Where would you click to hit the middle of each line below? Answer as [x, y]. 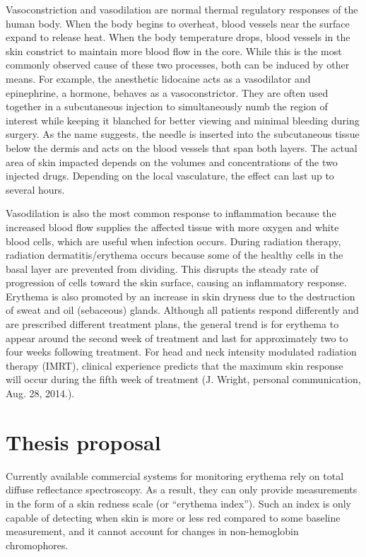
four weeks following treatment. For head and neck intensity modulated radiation [181, 352]
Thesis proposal [83, 441]
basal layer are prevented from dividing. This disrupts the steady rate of [162, 268]
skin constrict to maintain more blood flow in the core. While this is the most [174, 51]
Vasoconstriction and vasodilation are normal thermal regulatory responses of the [182, 9]
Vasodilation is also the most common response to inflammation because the [171, 213]
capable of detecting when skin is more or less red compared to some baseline [173, 517]
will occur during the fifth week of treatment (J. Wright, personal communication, [183, 379]
